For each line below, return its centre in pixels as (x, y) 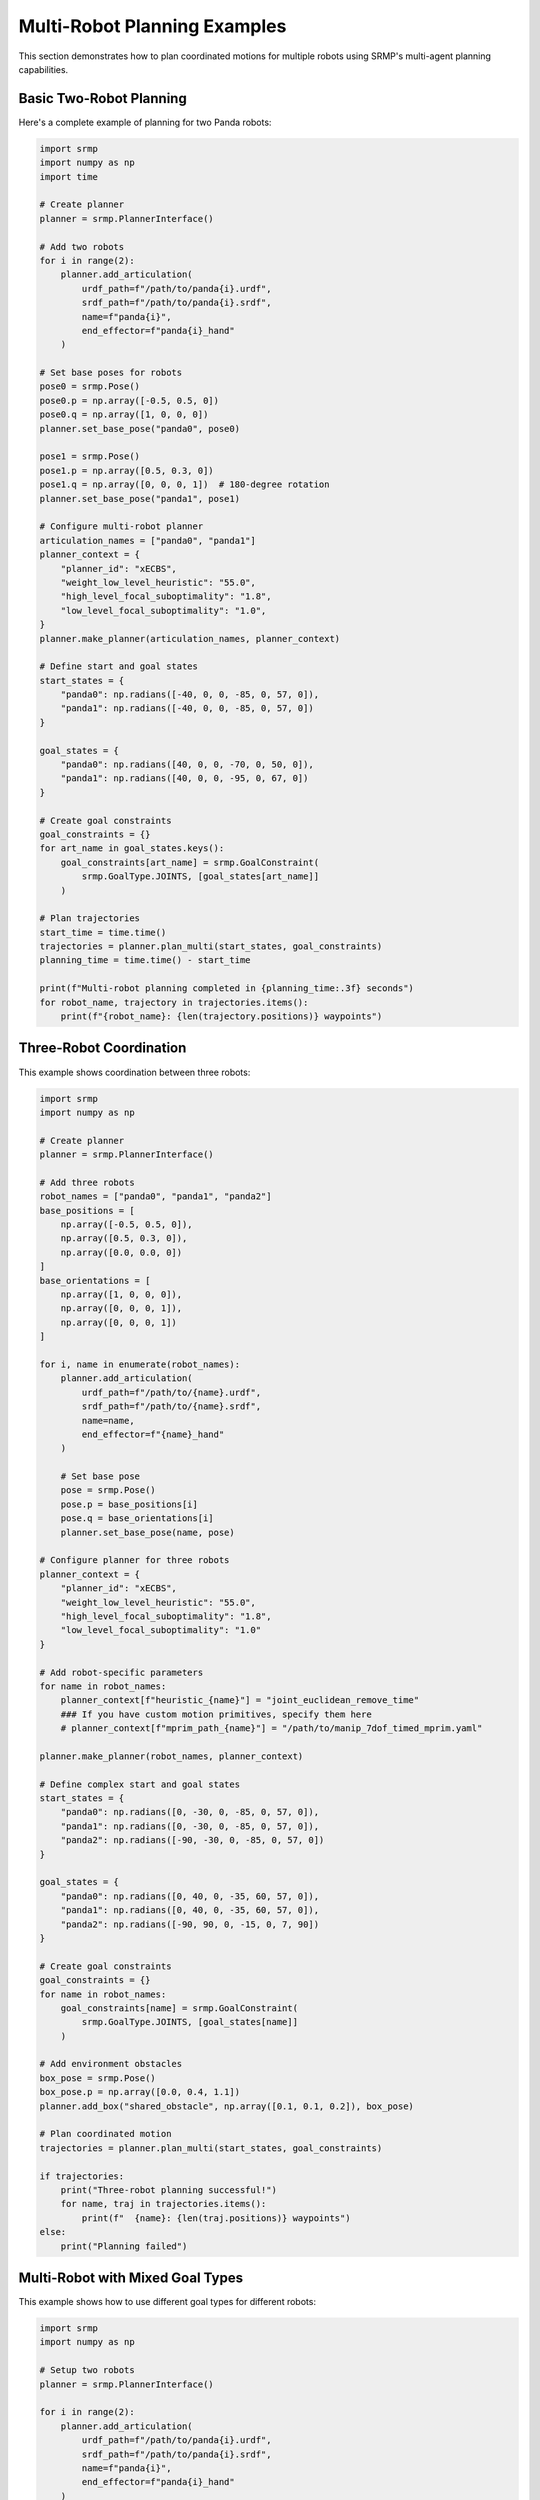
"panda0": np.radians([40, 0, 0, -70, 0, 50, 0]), (187, 764)
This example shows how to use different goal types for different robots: (167, 2302)
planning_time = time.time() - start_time (145, 960)
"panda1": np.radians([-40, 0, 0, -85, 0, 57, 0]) (187, 708)
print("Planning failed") (124, 2246)
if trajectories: (82, 2176)
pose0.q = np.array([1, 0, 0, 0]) (124, 414)
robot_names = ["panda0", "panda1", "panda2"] (155, 1196)
